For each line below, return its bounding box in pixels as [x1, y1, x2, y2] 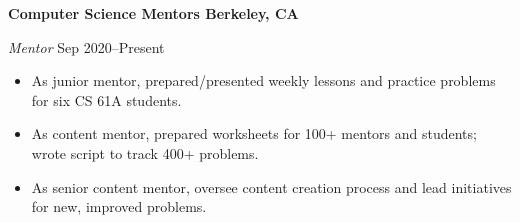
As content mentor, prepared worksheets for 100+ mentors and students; [31, 123, 477, 144]
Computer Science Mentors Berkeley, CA [8, 3, 299, 23]
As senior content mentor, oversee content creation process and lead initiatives [31, 176, 512, 197]
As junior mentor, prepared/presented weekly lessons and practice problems [31, 70, 496, 91]
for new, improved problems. [31, 196, 207, 217]
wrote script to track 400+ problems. [31, 142, 259, 163]
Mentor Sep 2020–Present [8, 36, 165, 57]
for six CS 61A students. [31, 89, 182, 110]
